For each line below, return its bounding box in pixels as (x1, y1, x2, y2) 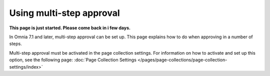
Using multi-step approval (9, 7, 120, 18)
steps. (9, 41, 22, 47)
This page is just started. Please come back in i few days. (9, 25, 131, 31)
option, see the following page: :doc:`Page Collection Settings (9, 57, 137, 63)
